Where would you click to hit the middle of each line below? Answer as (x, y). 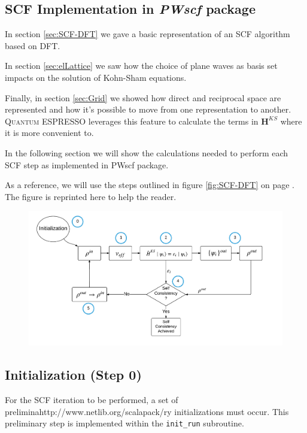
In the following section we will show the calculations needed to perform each (147, 152)
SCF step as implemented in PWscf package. (87, 164)
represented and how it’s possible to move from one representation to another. (148, 109)
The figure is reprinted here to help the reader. (91, 196)
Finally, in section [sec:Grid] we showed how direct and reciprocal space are (143, 97)
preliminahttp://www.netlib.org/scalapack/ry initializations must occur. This (147, 411)
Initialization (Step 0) (73, 375)
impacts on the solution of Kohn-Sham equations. (96, 77)
